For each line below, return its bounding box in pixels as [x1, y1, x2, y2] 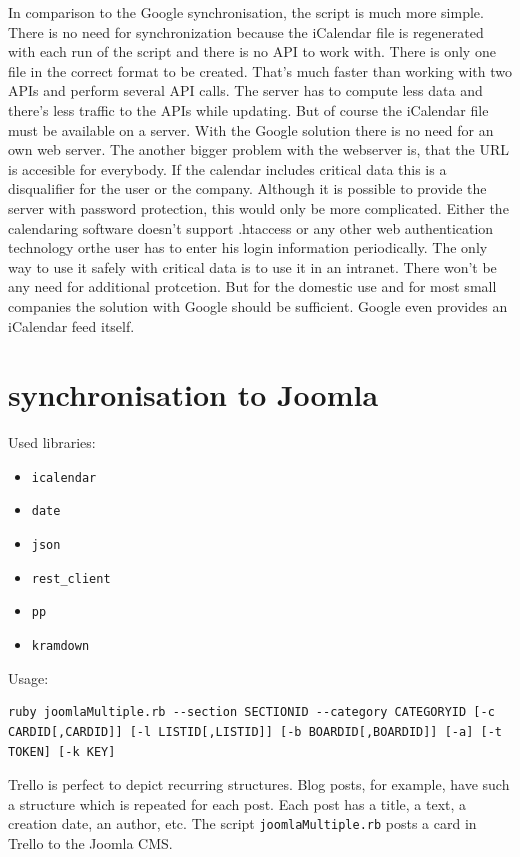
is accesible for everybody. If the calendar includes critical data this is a [8, 158, 447, 179]
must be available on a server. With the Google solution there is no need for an [8, 119, 494, 140]
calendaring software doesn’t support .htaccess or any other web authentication [8, 217, 494, 238]
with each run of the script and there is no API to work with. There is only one [8, 41, 496, 62]
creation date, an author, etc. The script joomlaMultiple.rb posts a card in [8, 813, 477, 834]
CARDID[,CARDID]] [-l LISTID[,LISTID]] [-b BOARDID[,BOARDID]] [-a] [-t [8, 724, 502, 739]
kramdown [31, 639, 90, 654]
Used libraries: [8, 432, 96, 453]
